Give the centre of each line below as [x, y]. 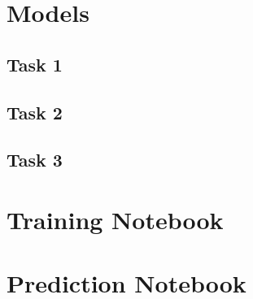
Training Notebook [115, 219]
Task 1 [35, 64]
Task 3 [35, 160]
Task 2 [35, 112]
